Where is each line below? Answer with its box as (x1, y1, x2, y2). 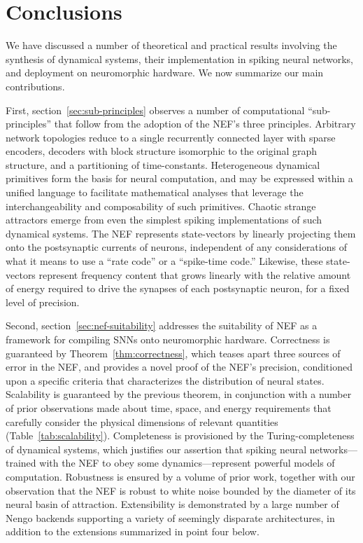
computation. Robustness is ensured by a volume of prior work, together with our (6, 469, 355, 483)
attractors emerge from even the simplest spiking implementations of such (6, 212, 322, 227)
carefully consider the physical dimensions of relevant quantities (6, 414, 278, 429)
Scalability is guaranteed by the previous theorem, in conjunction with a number (6, 387, 352, 401)
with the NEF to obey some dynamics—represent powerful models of (39, 455, 335, 470)
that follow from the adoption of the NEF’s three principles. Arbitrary (54, 116, 356, 131)
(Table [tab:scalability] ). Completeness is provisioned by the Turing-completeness (6, 428, 355, 443)
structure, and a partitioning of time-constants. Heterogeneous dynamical (6, 157, 320, 172)
